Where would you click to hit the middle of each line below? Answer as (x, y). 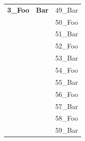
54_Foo (67, 70)
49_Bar (67, 9)
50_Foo (67, 22)
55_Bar (67, 82)
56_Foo (67, 94)
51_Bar (67, 34)
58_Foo (67, 118)
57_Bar (67, 106)
